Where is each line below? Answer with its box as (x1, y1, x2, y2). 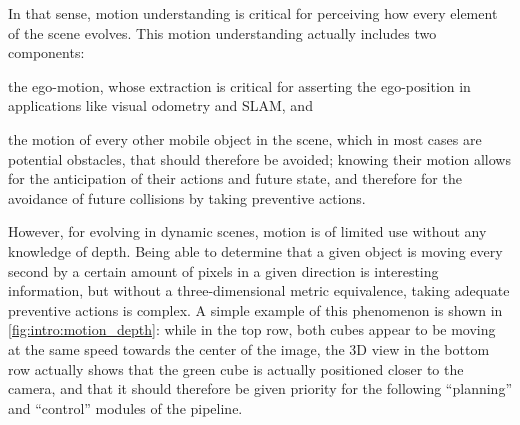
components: (8, 42, 85, 63)
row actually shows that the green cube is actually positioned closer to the (8, 358, 464, 379)
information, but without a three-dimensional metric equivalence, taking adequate (8, 280, 510, 301)
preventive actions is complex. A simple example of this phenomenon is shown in (8, 299, 503, 320)
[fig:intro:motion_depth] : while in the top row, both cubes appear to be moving (8, 319, 496, 340)
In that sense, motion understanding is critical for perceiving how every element (8, 3, 498, 23)
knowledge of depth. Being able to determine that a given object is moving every (8, 240, 503, 261)
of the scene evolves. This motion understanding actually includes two (8, 22, 437, 43)
